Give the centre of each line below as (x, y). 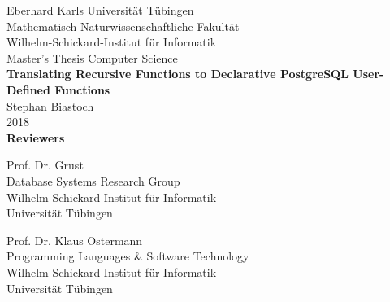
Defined (28, 89)
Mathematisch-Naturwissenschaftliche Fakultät (123, 26)
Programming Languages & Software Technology (128, 256)
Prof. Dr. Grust (45, 165)
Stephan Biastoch (50, 105)
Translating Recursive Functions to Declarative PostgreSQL (178, 74)
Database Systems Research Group (93, 180)
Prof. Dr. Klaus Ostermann (75, 240)
